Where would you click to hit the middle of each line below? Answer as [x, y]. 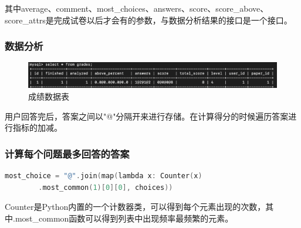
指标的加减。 [37, 127]
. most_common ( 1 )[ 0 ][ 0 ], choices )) [106, 187]
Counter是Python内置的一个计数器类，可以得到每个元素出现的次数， [135, 207]
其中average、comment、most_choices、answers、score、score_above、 [137, 8]
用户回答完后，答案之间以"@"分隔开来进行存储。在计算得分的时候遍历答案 [147, 116]
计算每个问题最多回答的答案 [67, 153]
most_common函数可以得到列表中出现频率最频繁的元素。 [124, 218]
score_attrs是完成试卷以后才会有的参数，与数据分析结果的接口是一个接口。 [148, 20]
